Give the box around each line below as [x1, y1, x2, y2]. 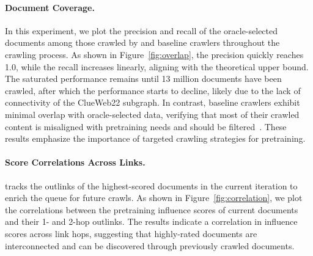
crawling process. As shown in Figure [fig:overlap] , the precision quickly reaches [5, 48, 304, 60]
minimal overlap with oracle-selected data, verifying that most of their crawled [5, 108, 300, 120]
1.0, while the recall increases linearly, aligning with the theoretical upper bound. [5, 60, 309, 73]
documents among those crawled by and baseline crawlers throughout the [5, 36, 280, 49]
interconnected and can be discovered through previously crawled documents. [5, 239, 295, 252]
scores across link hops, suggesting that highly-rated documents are [5, 227, 257, 240]
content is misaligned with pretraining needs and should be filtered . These [5, 120, 287, 133]
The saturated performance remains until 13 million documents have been [5, 72, 282, 85]
